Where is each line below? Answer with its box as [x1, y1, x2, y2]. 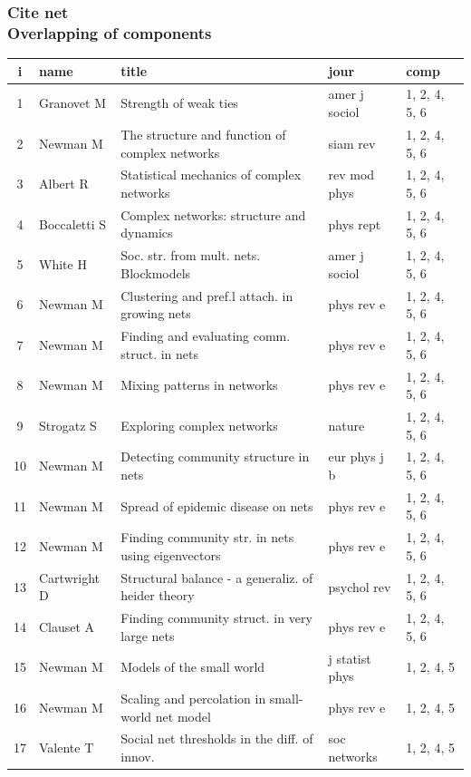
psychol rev [328, 577, 391, 596]
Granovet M [39, 93, 107, 112]
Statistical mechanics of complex [120, 165, 302, 184]
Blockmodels [120, 263, 191, 282]
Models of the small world [120, 657, 265, 676]
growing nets [120, 304, 191, 323]
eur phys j [328, 447, 384, 466]
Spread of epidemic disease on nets [120, 496, 313, 515]
